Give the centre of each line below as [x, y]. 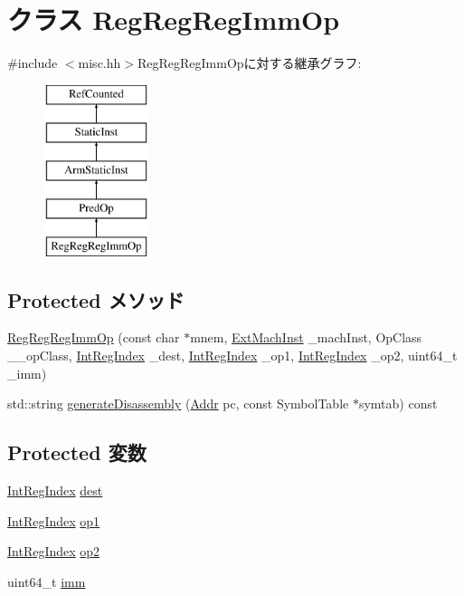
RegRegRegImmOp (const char [94, 337]
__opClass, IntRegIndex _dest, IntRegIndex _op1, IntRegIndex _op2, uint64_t [232, 356]
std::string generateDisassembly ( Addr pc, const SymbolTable [178, 404]
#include [33, 63]
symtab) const [398, 404]
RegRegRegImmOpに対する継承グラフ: [249, 63]
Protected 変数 [77, 452]
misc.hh [99, 63]
